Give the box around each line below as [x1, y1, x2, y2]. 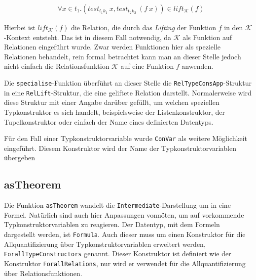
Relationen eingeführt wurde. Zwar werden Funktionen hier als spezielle [4, 42, 221, 52]
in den [224, 22, 243, 33]
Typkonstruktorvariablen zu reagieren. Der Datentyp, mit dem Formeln [4, 219, 220, 230]
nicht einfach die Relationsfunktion [4, 61, 110, 71]
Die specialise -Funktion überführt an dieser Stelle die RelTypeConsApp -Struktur [4, 78, 252, 88]
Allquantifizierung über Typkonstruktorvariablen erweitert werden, [4, 238, 206, 249]
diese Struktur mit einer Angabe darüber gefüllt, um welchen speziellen [4, 97, 219, 107]
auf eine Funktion [120, 61, 174, 71]
